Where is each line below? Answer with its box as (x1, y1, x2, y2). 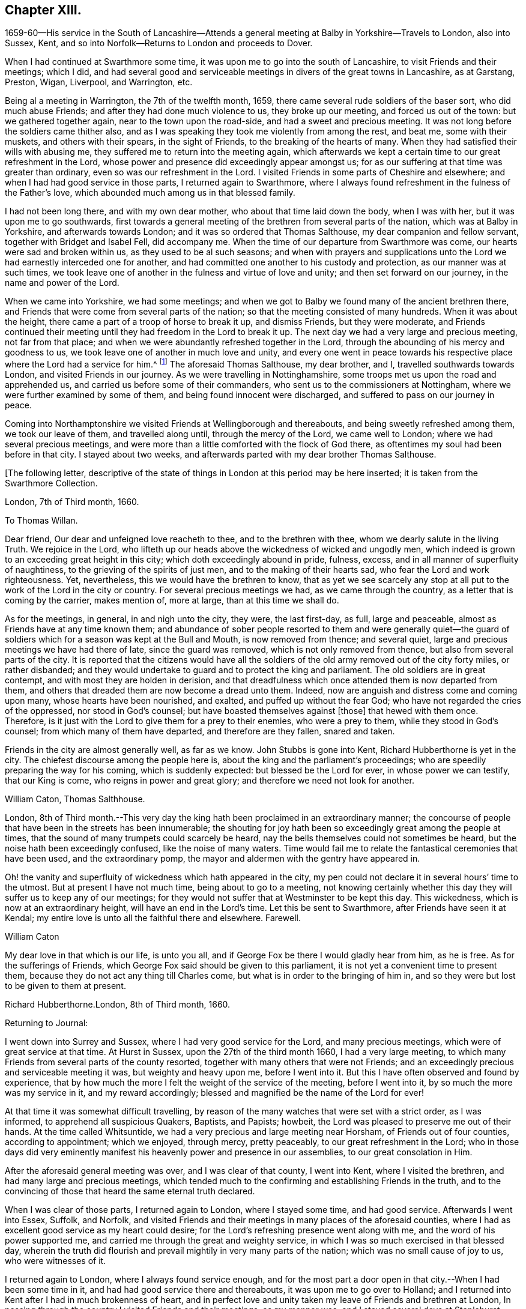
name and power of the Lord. (5, 277, 119, 288)
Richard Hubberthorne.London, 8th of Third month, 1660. (5, 999, 231, 1010)
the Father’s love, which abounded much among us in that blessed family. (5, 187, 295, 198)
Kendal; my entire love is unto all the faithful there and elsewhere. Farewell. (5, 913, 301, 924)
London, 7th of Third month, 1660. (5, 497, 139, 507)
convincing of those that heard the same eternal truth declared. (5, 1186, 255, 1197)
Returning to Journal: (5, 1018, 88, 1029)
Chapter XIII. (5, 2, 82, 17)
